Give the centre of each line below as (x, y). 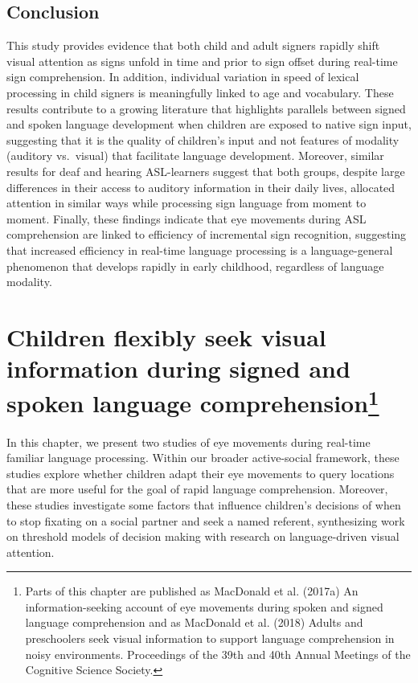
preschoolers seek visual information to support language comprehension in (210, 638)
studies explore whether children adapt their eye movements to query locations (201, 473)
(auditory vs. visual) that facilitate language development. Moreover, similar (195, 155)
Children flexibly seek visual (166, 336)
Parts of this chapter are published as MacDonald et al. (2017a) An (192, 591)
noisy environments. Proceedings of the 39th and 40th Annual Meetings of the (218, 654)
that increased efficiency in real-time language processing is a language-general (200, 249)
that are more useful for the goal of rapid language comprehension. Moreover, (197, 489)
